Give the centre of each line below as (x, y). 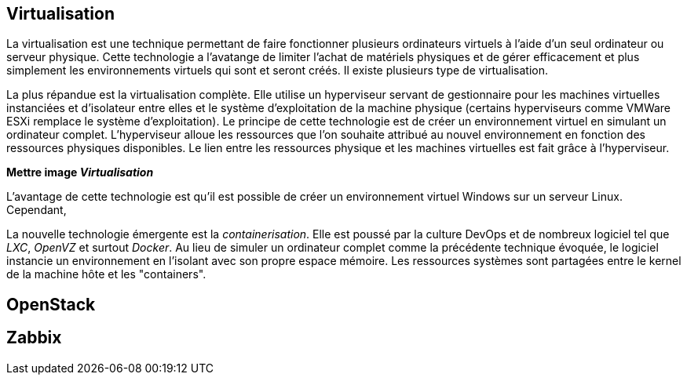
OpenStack (51, 304)
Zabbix (34, 338)
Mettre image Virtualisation (80, 172)
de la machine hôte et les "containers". (106, 274)
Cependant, (37, 210)
